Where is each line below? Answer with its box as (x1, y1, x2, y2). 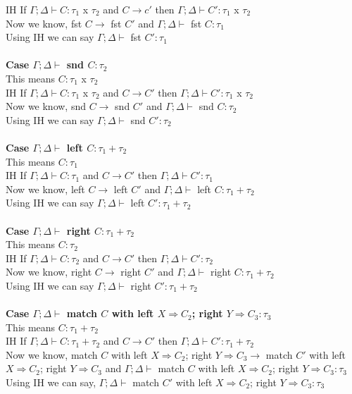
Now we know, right (6, 264, 92, 279)
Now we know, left (6, 181, 85, 196)
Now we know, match (6, 347, 98, 362)
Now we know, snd (6, 99, 87, 113)
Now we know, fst (6, 16, 82, 30)
